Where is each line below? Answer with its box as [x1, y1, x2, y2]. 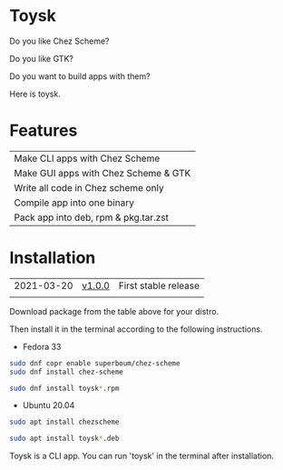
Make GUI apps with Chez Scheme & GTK [14, 166, 191, 179]
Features [9, 120, 78, 141]
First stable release [118, 279, 200, 292]
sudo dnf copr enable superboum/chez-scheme [9, 358, 181, 368]
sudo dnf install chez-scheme [9, 367, 124, 376]
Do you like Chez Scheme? [9, 35, 111, 46]
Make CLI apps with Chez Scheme [14, 152, 161, 165]
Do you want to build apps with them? [9, 70, 151, 82]
